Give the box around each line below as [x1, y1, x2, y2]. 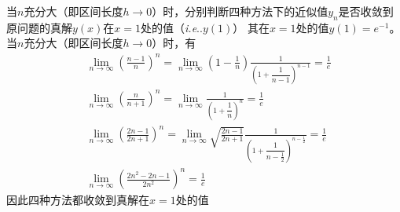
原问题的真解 [6, 19, 72, 35]
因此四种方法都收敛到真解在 [6, 192, 149, 208]
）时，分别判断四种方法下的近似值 [152, 3, 328, 19]
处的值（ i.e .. [141, 19, 203, 35]
